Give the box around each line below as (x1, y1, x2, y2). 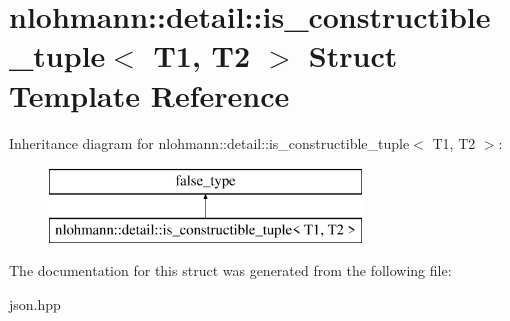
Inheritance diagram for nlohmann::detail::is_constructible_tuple (9, 132, 410, 153)
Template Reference (9, 74, 290, 115)
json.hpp (9, 293, 61, 314)
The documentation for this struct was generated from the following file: (9, 260, 452, 281)
